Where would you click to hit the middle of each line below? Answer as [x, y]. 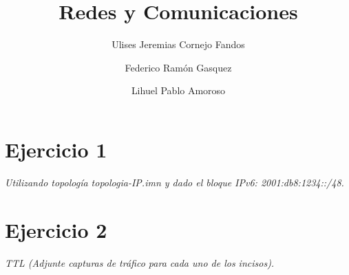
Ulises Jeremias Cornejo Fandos [178, 44]
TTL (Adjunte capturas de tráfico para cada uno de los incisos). [140, 262]
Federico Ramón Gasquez [178, 67]
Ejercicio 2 [56, 229]
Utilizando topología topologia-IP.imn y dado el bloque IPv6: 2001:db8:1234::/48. [174, 182]
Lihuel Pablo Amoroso [178, 90]
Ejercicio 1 [56, 149]
